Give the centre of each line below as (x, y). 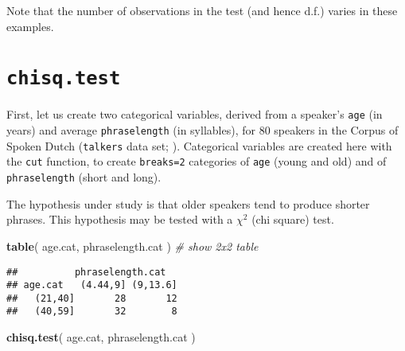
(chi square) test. (293, 219)
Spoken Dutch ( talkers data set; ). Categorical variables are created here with (199, 145)
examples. (30, 26)
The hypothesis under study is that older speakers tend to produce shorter (188, 203)
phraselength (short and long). (84, 177)
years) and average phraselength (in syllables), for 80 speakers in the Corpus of (202, 130)
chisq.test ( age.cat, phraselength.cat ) (101, 337)
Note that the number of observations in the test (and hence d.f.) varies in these (202, 10)
